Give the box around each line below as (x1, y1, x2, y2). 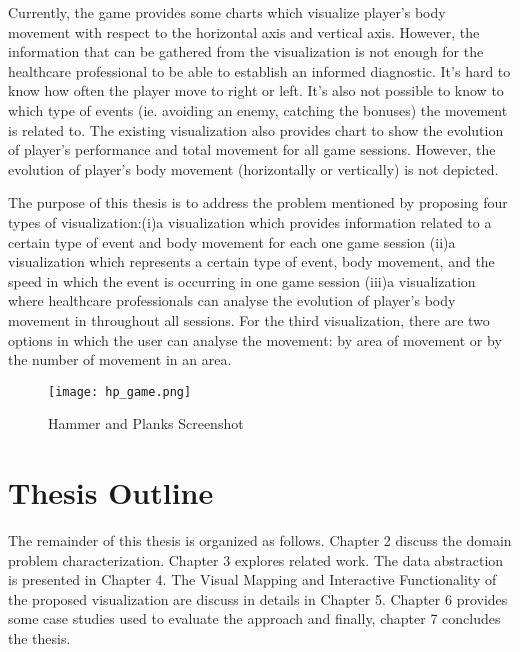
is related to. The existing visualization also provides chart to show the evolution (8, 119, 504, 140)
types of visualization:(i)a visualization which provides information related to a (8, 211, 492, 232)
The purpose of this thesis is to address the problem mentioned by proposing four (8, 192, 508, 213)
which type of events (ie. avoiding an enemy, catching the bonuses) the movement (8, 99, 508, 120)
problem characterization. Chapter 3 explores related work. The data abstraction (8, 549, 504, 570)
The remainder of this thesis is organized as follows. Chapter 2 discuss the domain (8, 530, 512, 551)
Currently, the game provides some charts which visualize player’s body (8, 2, 446, 22)
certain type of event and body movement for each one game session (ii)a (8, 231, 456, 252)
